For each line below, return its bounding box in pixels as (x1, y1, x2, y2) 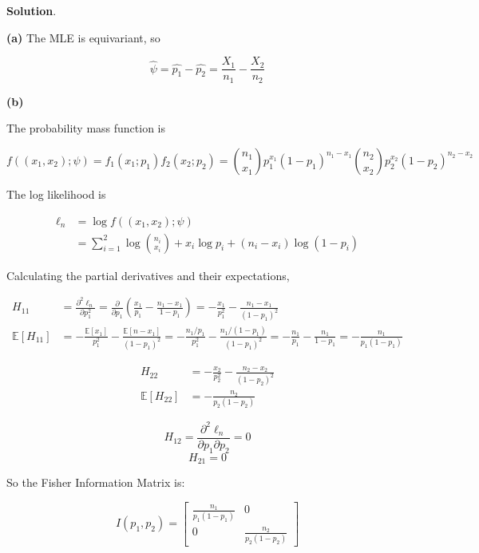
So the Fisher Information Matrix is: (6, 474, 185, 491)
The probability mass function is (6, 120, 166, 136)
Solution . (6, 2, 57, 18)
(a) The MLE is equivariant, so (6, 29, 160, 45)
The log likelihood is (6, 185, 106, 202)
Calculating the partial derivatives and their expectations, (6, 267, 290, 283)
